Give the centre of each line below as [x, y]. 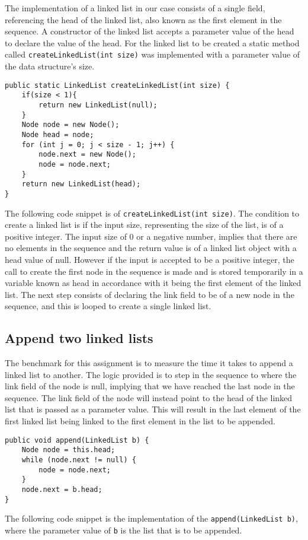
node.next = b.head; [62, 489]
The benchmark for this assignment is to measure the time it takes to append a [149, 363]
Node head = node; [58, 134]
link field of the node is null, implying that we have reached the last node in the [150, 386]
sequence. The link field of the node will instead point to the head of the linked [149, 397]
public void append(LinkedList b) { [77, 440]
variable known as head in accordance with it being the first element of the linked [153, 283]
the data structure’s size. [50, 66]
